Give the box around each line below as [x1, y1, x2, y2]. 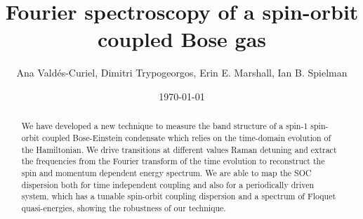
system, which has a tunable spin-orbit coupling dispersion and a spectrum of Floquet [21, 190, 336, 202]
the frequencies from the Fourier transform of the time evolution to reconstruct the [21, 155, 325, 167]
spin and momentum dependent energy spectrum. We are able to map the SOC [21, 166, 312, 178]
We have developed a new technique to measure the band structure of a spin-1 [21, 120, 308, 132]
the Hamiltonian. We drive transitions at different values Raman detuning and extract [21, 143, 337, 155]
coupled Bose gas [97, 25, 267, 53]
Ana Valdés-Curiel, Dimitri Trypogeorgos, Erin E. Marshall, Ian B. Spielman [16, 65, 348, 80]
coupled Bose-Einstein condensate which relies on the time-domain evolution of [41, 131, 331, 143]
